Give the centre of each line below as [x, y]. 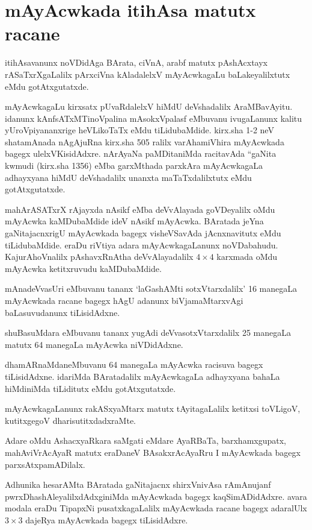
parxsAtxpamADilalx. [45, 464]
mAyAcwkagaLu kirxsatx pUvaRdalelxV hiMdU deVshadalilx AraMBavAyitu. [149, 106]
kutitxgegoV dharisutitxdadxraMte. [70, 420]
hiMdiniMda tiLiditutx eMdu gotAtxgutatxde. [90, 388]
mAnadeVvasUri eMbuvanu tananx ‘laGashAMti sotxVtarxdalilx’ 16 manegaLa [151, 289]
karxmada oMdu [247, 257]
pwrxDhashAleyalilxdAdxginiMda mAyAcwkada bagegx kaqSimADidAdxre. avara [156, 496]
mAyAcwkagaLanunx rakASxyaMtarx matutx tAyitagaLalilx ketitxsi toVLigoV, [153, 409]
